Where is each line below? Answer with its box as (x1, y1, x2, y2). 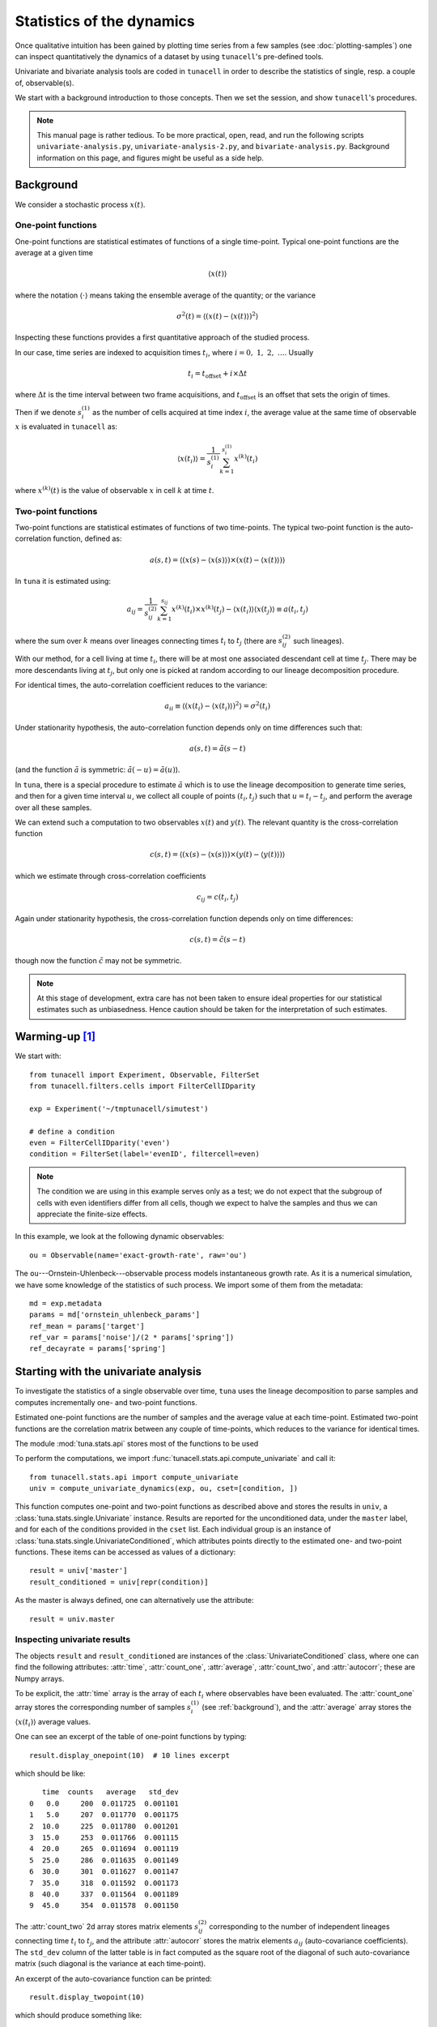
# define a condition (29, 1127, 115, 1136)
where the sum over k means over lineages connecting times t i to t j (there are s (15, 636, 283, 648)
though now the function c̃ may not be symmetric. (15, 956, 182, 966)
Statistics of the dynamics (15, 12, 195, 30)
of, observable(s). (15, 78, 74, 88)
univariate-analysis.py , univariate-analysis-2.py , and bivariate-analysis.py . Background (36, 142, 390, 152)
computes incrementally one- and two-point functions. (15, 1397, 197, 1407)
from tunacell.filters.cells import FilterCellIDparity (29, 1082, 256, 1091)
